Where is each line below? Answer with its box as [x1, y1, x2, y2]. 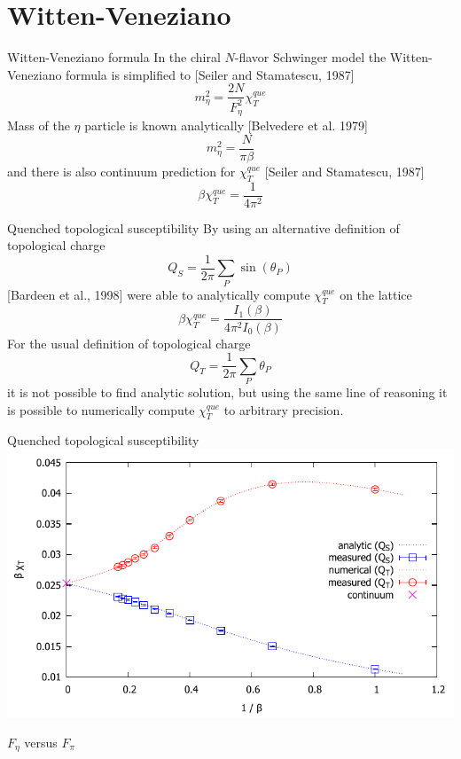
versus [24, 732, 58, 751]
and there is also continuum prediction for [7, 161, 236, 180]
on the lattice [340, 285, 412, 303]
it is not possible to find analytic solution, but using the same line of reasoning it [7, 382, 448, 401]
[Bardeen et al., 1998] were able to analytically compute [7, 285, 310, 303]
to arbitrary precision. [223, 400, 344, 419]
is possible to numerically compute [7, 400, 195, 419]
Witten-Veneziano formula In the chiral [7, 48, 221, 67]
